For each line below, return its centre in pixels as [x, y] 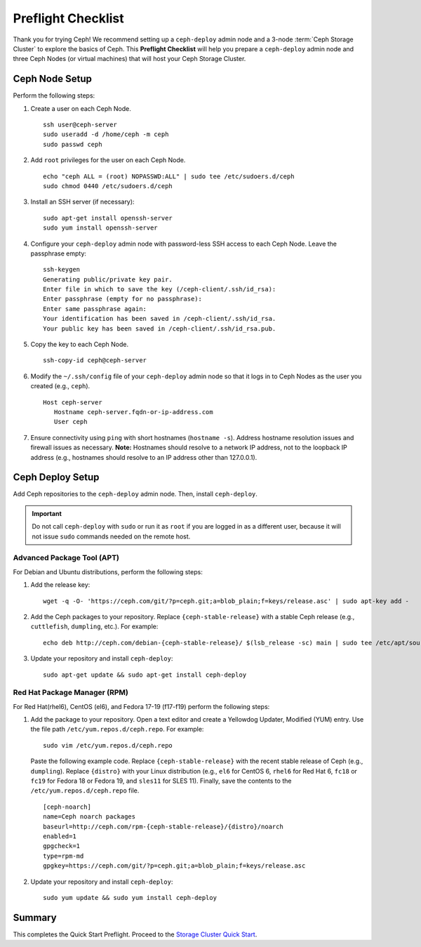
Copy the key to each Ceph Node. [80, 345]
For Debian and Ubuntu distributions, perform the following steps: [108, 571]
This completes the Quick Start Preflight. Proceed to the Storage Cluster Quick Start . [135, 934]
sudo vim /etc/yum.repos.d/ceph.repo [108, 745]
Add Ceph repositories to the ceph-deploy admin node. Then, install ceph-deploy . [135, 494]
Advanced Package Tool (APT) [66, 558]
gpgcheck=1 [62, 846]
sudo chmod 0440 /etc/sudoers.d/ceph [108, 186]
